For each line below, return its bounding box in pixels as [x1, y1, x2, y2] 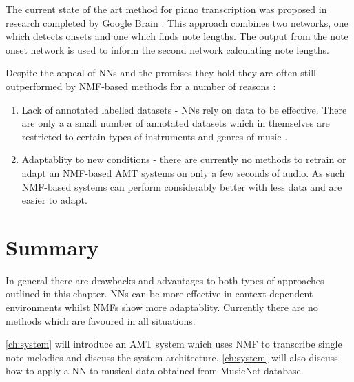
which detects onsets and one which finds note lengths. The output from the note [6, 29, 348, 43]
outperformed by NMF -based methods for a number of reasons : [6, 78, 276, 93]
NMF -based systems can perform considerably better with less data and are [21, 179, 342, 193]
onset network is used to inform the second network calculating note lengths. [6, 42, 329, 56]
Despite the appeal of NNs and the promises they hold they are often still [6, 65, 316, 80]
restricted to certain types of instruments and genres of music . [21, 129, 288, 143]
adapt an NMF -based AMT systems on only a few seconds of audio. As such [21, 165, 345, 180]
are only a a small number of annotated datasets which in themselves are [21, 116, 330, 130]
